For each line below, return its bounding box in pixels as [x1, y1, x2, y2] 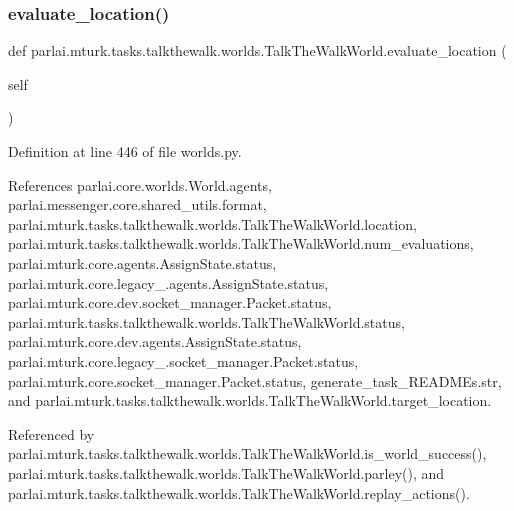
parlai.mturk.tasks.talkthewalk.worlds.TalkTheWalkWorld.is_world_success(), [8, 443, 487, 464]
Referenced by [8, 423, 95, 444]
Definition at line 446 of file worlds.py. [8, 141, 242, 161]
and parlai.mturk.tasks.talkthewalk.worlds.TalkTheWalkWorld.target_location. [8, 390, 492, 411]
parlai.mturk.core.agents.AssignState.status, [8, 252, 277, 273]
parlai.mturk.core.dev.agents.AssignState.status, [8, 331, 302, 352]
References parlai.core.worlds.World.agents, [8, 174, 272, 195]
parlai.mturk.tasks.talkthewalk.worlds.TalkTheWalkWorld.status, [8, 311, 405, 332]
